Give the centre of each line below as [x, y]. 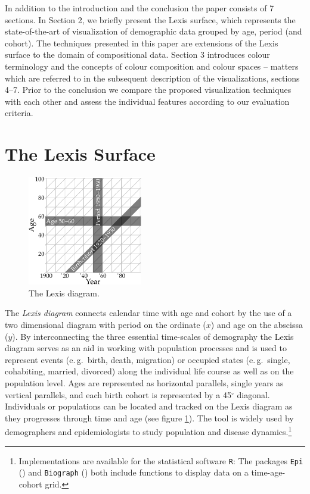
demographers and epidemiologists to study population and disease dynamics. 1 [148, 431]
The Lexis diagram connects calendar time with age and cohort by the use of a [148, 313]
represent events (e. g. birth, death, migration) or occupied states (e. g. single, [148, 359]
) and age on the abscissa [257, 325]
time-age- [268, 472]
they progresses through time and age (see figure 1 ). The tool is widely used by [149, 418]
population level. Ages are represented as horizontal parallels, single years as [144, 383]
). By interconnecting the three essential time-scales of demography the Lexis [153, 336]
